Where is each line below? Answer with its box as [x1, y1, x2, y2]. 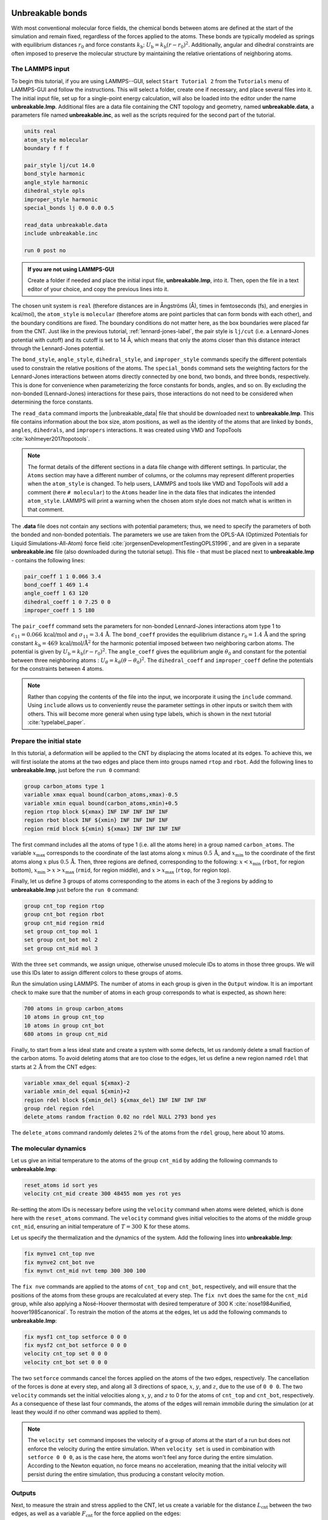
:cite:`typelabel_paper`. [27, 718, 86, 726]
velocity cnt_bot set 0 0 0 [24, 1359, 108, 1366]
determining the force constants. [11, 398, 94, 406]
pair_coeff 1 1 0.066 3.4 [24, 573, 101, 580]
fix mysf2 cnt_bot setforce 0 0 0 [24, 1342, 127, 1349]
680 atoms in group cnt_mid [24, 1031, 108, 1038]
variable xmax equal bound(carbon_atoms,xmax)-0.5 [24, 791, 179, 798]
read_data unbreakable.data [24, 221, 108, 228]
